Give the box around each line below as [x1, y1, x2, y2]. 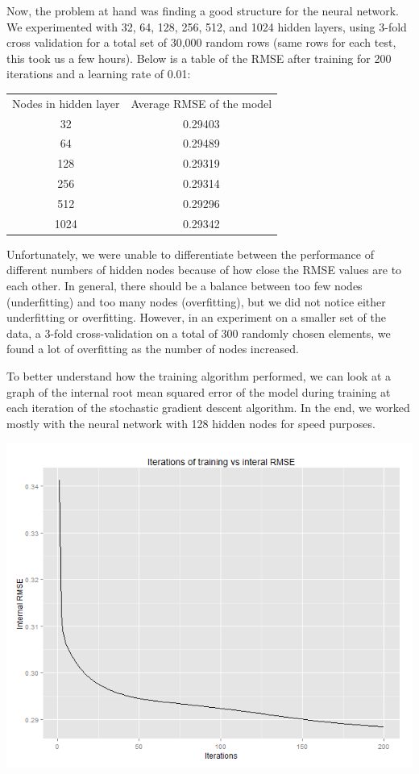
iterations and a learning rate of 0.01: [6, 65, 191, 82]
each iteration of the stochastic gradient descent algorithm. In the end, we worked [6, 399, 410, 416]
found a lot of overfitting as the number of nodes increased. [6, 340, 299, 357]
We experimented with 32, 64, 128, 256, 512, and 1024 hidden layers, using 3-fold [6, 18, 407, 35]
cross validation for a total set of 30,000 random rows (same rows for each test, [6, 34, 396, 51]
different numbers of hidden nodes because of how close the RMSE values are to [6, 261, 402, 278]
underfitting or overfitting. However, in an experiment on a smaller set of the [6, 309, 386, 326]
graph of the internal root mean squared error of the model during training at [6, 383, 391, 400]
